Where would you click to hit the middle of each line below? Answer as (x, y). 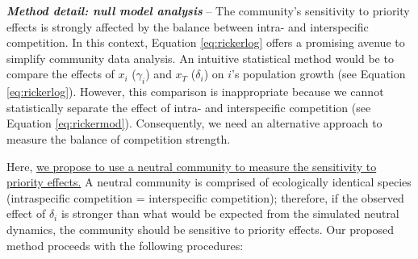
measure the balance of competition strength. (119, 138)
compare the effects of (61, 74)
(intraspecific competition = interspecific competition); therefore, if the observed (205, 197)
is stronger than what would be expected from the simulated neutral (230, 213)
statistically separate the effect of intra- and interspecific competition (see (189, 107)
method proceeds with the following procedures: (125, 245)
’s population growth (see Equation (319, 74)
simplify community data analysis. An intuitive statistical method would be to (200, 58)
